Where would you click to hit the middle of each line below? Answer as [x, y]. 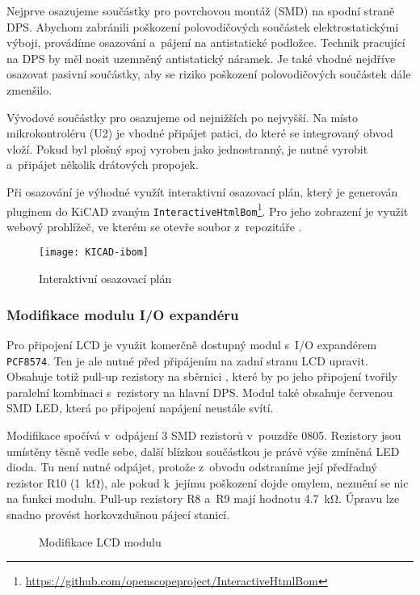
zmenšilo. [29, 89]
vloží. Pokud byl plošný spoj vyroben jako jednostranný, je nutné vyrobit [187, 148]
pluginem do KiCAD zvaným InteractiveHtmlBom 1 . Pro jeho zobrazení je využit [208, 209]
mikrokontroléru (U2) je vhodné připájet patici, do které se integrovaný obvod [200, 133]
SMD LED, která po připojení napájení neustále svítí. [140, 408]
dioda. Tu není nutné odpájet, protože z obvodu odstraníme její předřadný [192, 467]
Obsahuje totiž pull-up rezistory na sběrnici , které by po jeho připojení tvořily [202, 376]
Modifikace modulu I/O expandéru [123, 314]
